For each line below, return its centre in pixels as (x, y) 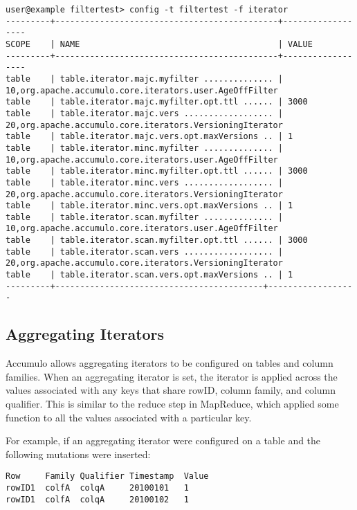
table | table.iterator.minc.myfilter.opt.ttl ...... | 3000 (157, 171)
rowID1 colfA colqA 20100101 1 (97, 488)
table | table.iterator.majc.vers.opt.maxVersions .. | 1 (149, 137)
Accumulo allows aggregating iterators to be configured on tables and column (170, 363)
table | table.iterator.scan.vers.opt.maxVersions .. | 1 (149, 275)
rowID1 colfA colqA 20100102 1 (97, 499)
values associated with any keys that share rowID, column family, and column (171, 390)
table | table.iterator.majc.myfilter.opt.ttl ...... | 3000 (157, 102)
